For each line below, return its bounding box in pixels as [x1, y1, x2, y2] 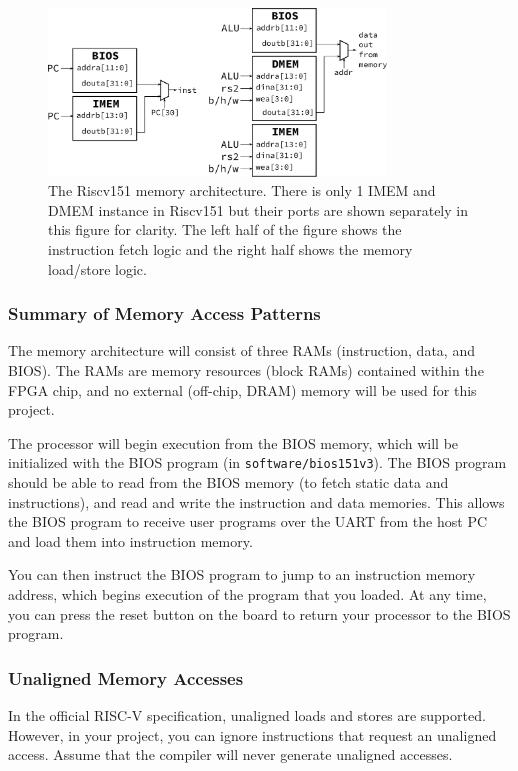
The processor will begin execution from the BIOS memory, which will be [8, 432, 459, 453]
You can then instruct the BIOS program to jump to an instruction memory [8, 564, 476, 585]
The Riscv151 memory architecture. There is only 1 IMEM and [48, 180, 436, 201]
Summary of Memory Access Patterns [8, 301, 321, 326]
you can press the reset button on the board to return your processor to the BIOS [8, 603, 511, 624]
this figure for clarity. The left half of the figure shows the [48, 219, 402, 240]
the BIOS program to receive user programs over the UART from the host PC [8, 511, 488, 532]
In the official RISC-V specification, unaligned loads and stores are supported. [8, 704, 486, 725]
